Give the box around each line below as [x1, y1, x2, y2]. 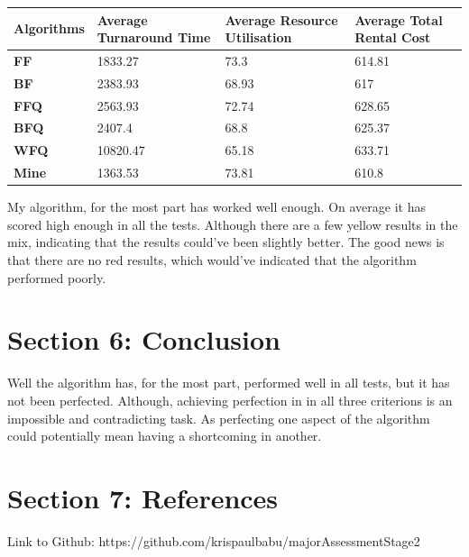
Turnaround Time [97, 28, 211, 47]
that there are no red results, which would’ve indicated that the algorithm [7, 251, 417, 269]
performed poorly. [7, 268, 106, 287]
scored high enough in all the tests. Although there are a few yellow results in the [7, 215, 458, 233]
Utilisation [225, 28, 292, 47]
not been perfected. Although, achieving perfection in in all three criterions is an [7, 390, 453, 409]
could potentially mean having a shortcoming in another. [7, 426, 322, 445]
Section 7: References [7, 479, 279, 516]
